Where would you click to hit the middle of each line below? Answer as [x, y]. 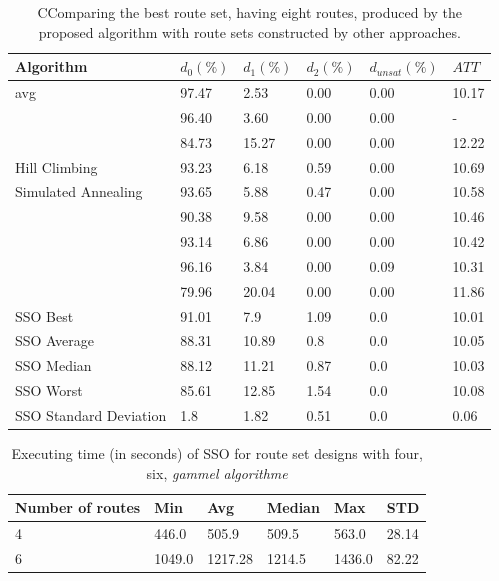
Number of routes [78, 507]
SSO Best [44, 315]
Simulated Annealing [79, 191]
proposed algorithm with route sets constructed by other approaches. [249, 31]
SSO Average [54, 340]
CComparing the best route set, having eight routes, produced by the [250, 12]
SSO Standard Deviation [91, 415]
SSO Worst [49, 390]
